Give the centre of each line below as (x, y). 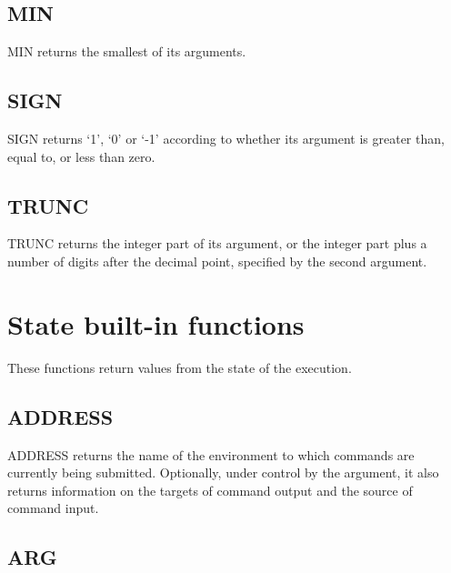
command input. (53, 508)
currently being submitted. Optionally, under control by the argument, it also (223, 472)
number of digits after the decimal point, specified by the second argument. (217, 261)
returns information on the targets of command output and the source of (210, 490)
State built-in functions (156, 323)
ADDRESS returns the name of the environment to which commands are (211, 454)
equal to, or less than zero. (81, 156)
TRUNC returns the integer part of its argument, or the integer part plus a (217, 243)
